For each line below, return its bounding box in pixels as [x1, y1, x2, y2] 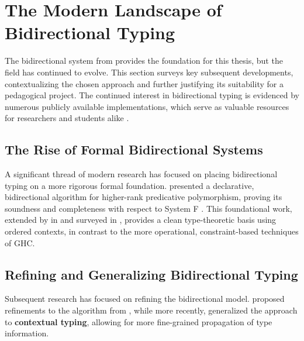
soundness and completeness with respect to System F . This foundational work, [5, 202, 292, 214]
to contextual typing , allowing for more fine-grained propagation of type [5, 315, 272, 328]
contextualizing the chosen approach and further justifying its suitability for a [5, 77, 284, 89]
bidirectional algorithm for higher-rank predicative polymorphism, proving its [5, 191, 282, 203]
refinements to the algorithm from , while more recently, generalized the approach [5, 304, 298, 316]
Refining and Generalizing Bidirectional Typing [5, 265, 298, 283]
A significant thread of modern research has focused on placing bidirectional [5, 168, 278, 180]
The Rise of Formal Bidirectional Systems [5, 140, 263, 159]
